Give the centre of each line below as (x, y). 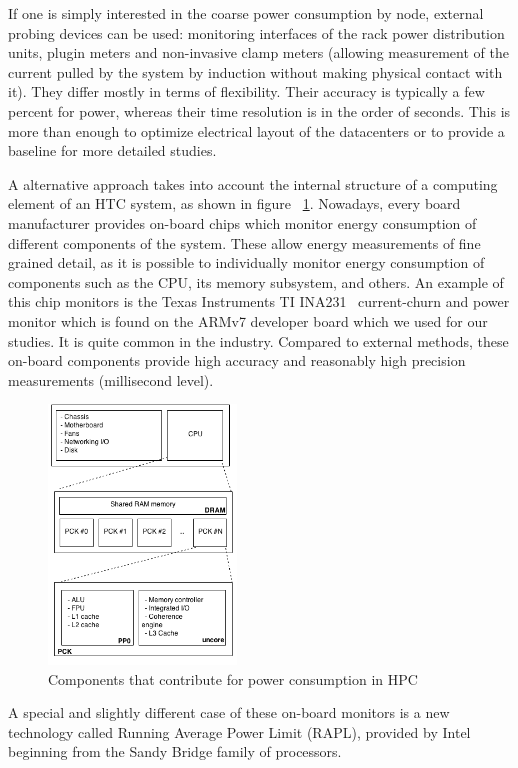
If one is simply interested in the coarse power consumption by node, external (246, 13)
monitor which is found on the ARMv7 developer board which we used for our (248, 320)
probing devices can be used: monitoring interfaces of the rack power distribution (256, 32)
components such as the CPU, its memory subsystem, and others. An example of (256, 281)
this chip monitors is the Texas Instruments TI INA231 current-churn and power (259, 301)
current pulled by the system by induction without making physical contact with (255, 71)
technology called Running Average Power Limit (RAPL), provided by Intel (239, 731)
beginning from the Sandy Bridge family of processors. (175, 751)
